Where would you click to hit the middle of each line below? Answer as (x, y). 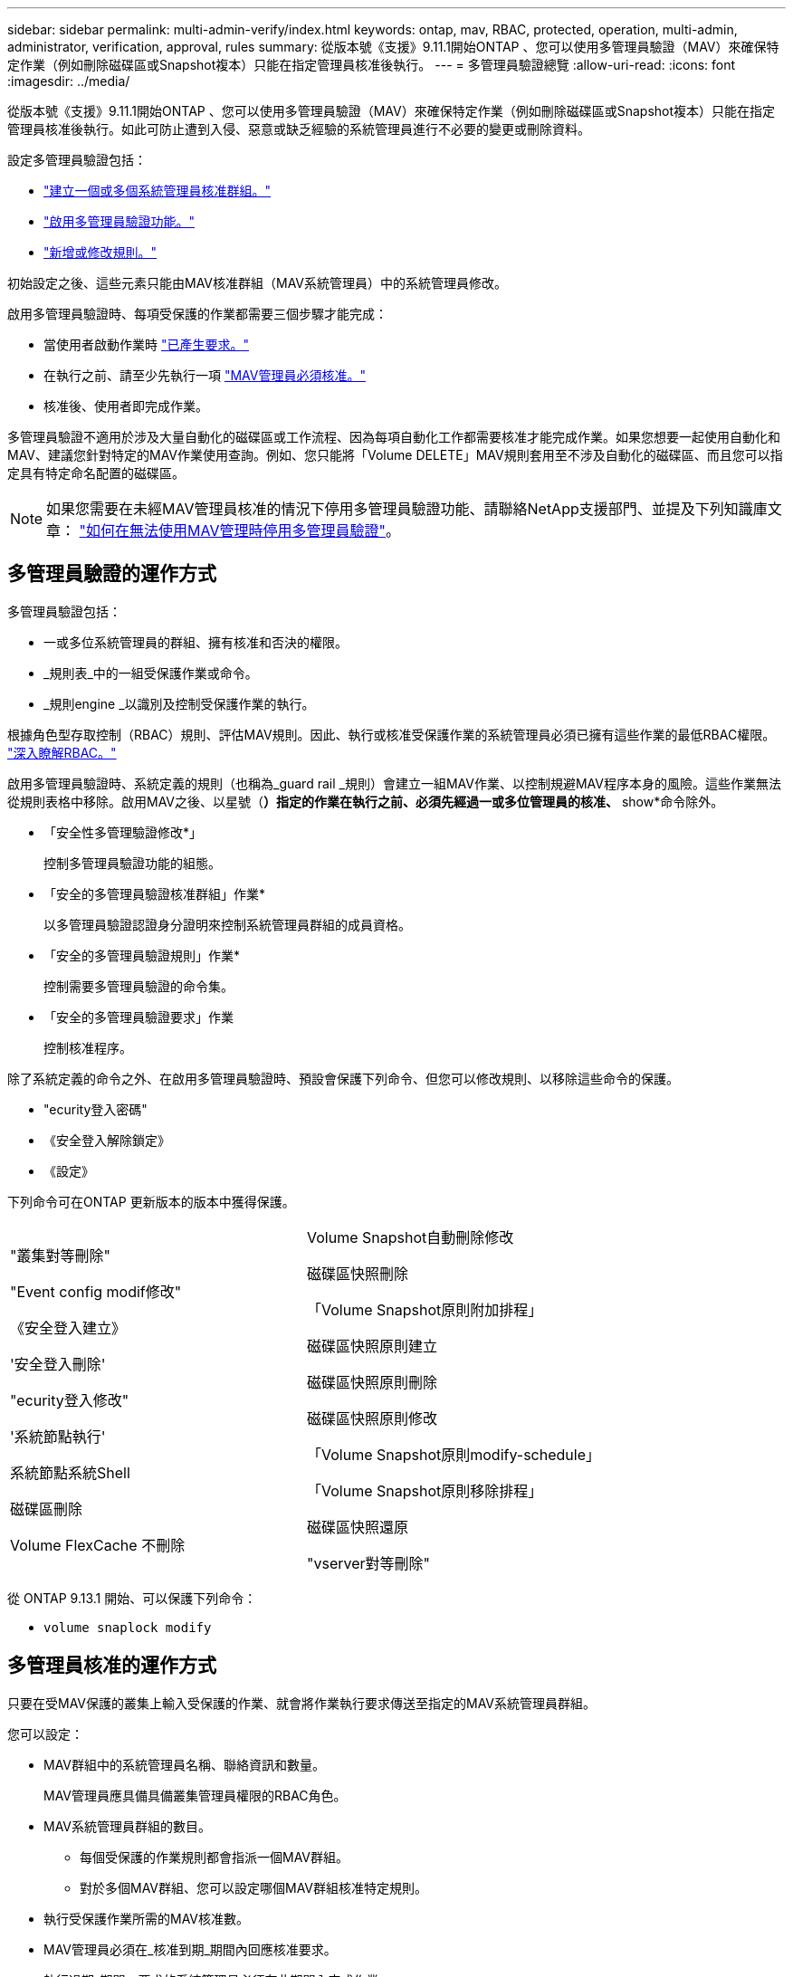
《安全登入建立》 (68, 1328)
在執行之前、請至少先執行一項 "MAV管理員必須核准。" (205, 375)
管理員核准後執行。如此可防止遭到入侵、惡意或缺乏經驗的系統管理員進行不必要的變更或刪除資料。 (299, 129)
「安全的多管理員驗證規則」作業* (142, 955)
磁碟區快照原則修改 (373, 1418)
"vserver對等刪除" (368, 1563)
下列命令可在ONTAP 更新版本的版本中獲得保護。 (151, 1201)
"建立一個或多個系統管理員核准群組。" (158, 191)
